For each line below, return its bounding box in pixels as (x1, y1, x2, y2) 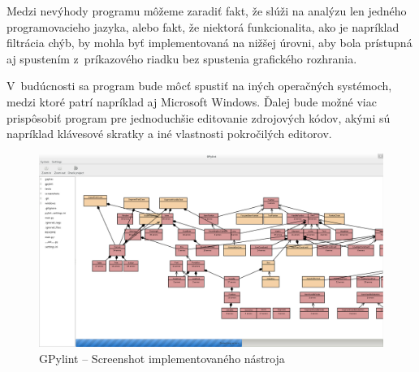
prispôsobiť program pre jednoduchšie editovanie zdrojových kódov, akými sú (6, 109, 391, 126)
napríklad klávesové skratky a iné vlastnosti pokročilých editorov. (6, 125, 332, 142)
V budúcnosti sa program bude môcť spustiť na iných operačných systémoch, (6, 77, 392, 94)
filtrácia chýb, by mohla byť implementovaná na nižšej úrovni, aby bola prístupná (6, 34, 413, 51)
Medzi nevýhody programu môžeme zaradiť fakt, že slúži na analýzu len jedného (6, 2, 407, 19)
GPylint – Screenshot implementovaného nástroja (39, 349, 285, 366)
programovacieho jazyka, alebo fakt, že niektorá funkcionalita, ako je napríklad (6, 18, 400, 35)
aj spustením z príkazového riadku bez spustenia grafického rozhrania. (6, 50, 357, 67)
